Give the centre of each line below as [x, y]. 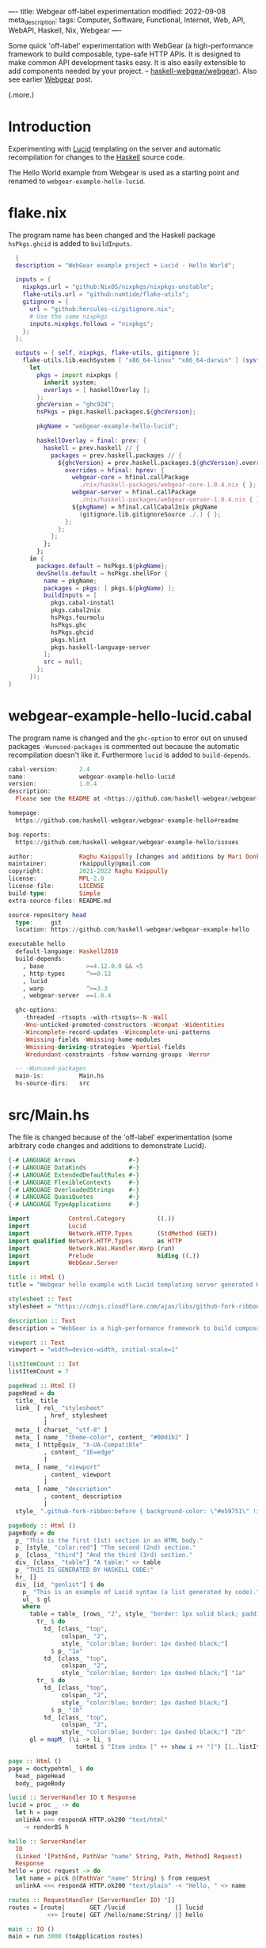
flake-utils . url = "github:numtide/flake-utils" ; [106, 294]
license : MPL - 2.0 [56, 879]
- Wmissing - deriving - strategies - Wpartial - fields [104, 1047]
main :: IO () [32, 1929]
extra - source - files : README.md [60, 901]
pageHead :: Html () [42, 1386]
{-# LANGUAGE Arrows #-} [74, 1160]
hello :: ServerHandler [47, 1841]
